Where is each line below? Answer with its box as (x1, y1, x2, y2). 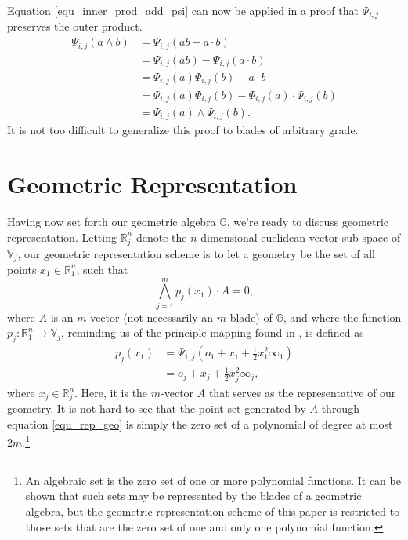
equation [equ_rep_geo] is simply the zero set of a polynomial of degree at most (7, 415, 393, 432)
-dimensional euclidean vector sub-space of (197, 228, 401, 245)
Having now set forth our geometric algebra (7, 213, 216, 230)
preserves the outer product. (7, 18, 143, 35)
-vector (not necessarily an (86, 308, 214, 325)
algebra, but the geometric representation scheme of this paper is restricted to (25, 502, 400, 519)
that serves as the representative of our (208, 384, 396, 400)
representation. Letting (7, 228, 117, 245)
